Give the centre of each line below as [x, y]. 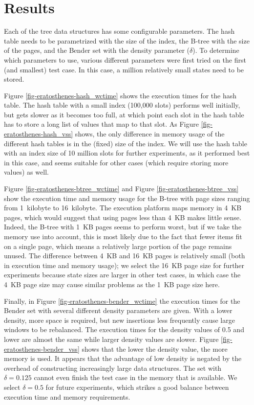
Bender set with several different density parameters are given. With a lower [118, 310]
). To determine [216, 50]
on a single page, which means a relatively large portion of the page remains [118, 246]
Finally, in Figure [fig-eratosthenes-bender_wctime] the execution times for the [122, 301]
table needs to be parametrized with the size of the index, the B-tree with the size [127, 40]
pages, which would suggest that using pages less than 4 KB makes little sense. [123, 217]
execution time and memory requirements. [67, 396]
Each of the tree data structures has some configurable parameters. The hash [119, 31]
